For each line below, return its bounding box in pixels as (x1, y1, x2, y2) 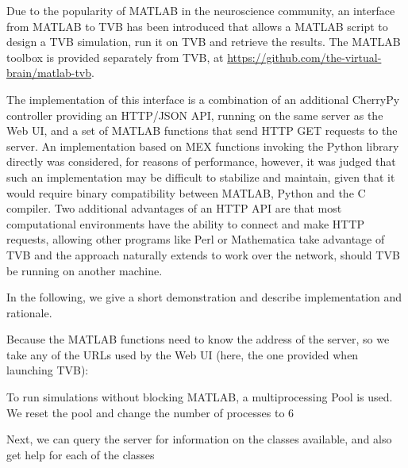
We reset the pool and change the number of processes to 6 (6, 404, 294, 420)
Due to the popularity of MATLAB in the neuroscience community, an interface (6, 2, 395, 18)
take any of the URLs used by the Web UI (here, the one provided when (6, 346, 359, 363)
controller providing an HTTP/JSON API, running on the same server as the (6, 106, 383, 123)
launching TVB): (6, 362, 89, 378)
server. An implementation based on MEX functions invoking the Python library (6, 137, 399, 154)
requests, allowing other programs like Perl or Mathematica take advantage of (6, 231, 385, 247)
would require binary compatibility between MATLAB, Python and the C (6, 184, 366, 201)
